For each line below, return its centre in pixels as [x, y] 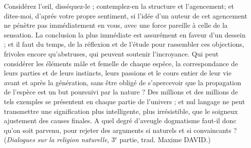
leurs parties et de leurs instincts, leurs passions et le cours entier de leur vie [118, 73]
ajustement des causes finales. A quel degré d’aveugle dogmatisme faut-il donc [120, 120]
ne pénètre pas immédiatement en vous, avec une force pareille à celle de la [116, 25]
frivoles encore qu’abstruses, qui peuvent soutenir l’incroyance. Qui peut [111, 53]
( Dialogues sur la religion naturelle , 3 [59, 139]
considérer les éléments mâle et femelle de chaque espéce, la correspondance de [121, 63]
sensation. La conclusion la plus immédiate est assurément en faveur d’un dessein [125, 34]
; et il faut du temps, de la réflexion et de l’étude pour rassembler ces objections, [124, 44]
